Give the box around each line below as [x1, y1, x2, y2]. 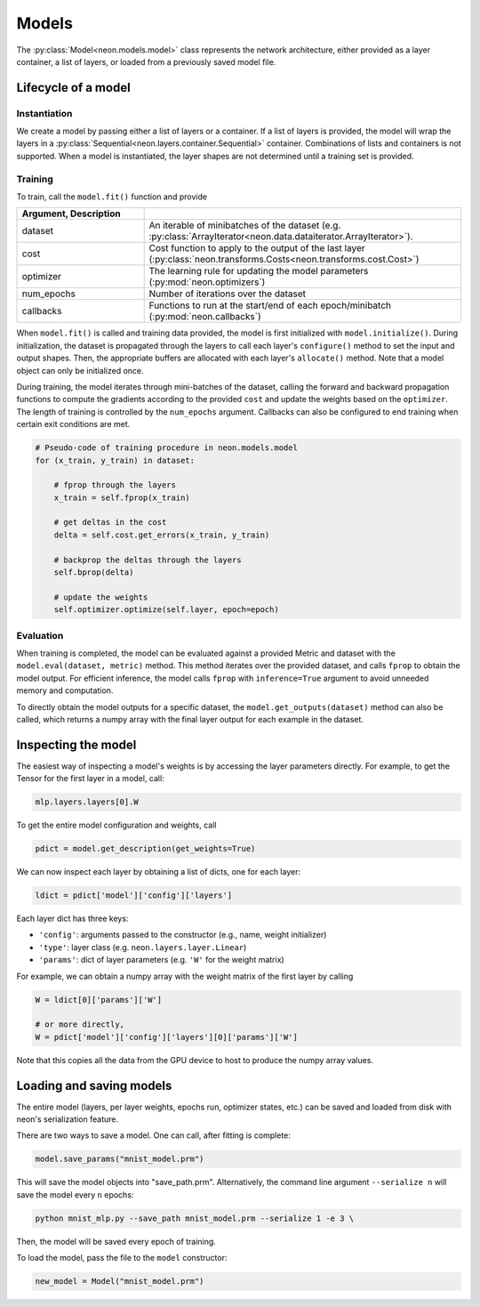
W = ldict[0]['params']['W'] [35, 995, 163, 1004]
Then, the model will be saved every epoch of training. [16, 1236, 217, 1246]
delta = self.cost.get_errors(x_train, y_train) [53, 529, 270, 540]
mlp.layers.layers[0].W [35, 797, 140, 807]
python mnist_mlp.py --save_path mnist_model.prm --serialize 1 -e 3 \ [35, 1213, 355, 1223]
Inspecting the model [16, 737, 137, 752]
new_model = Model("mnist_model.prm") [35, 1277, 204, 1287]
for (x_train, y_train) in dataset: [35, 455, 196, 465]
